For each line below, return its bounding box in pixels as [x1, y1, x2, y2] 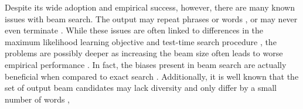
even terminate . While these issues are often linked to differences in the [5, 24, 264, 36]
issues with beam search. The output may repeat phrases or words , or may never [5, 12, 298, 25]
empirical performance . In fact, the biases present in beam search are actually [5, 58, 287, 70]
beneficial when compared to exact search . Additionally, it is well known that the [5, 70, 299, 82]
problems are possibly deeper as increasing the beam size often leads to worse [5, 47, 283, 59]
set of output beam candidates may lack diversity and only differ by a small [5, 81, 277, 94]
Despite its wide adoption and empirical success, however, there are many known [5, 1, 295, 13]
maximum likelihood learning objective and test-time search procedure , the [5, 35, 277, 47]
